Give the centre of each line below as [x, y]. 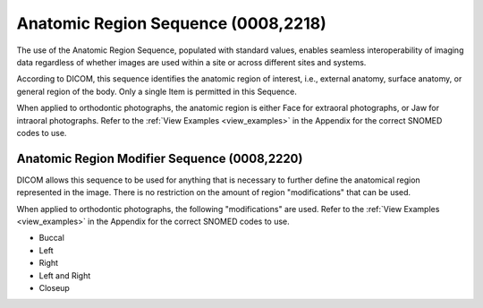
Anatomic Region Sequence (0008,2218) [171, 23]
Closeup [55, 287]
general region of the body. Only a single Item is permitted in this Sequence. [157, 91]
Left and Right [65, 275]
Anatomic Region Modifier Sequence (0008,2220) [160, 158]
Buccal [51, 238]
